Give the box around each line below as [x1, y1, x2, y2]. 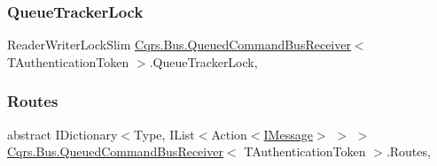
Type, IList [134, 124, 195, 143]
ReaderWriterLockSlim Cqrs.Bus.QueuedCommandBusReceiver [7, 35, 351, 54]
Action [211, 124, 247, 143]
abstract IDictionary [7, 124, 118, 143]
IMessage [263, 124, 313, 143]
